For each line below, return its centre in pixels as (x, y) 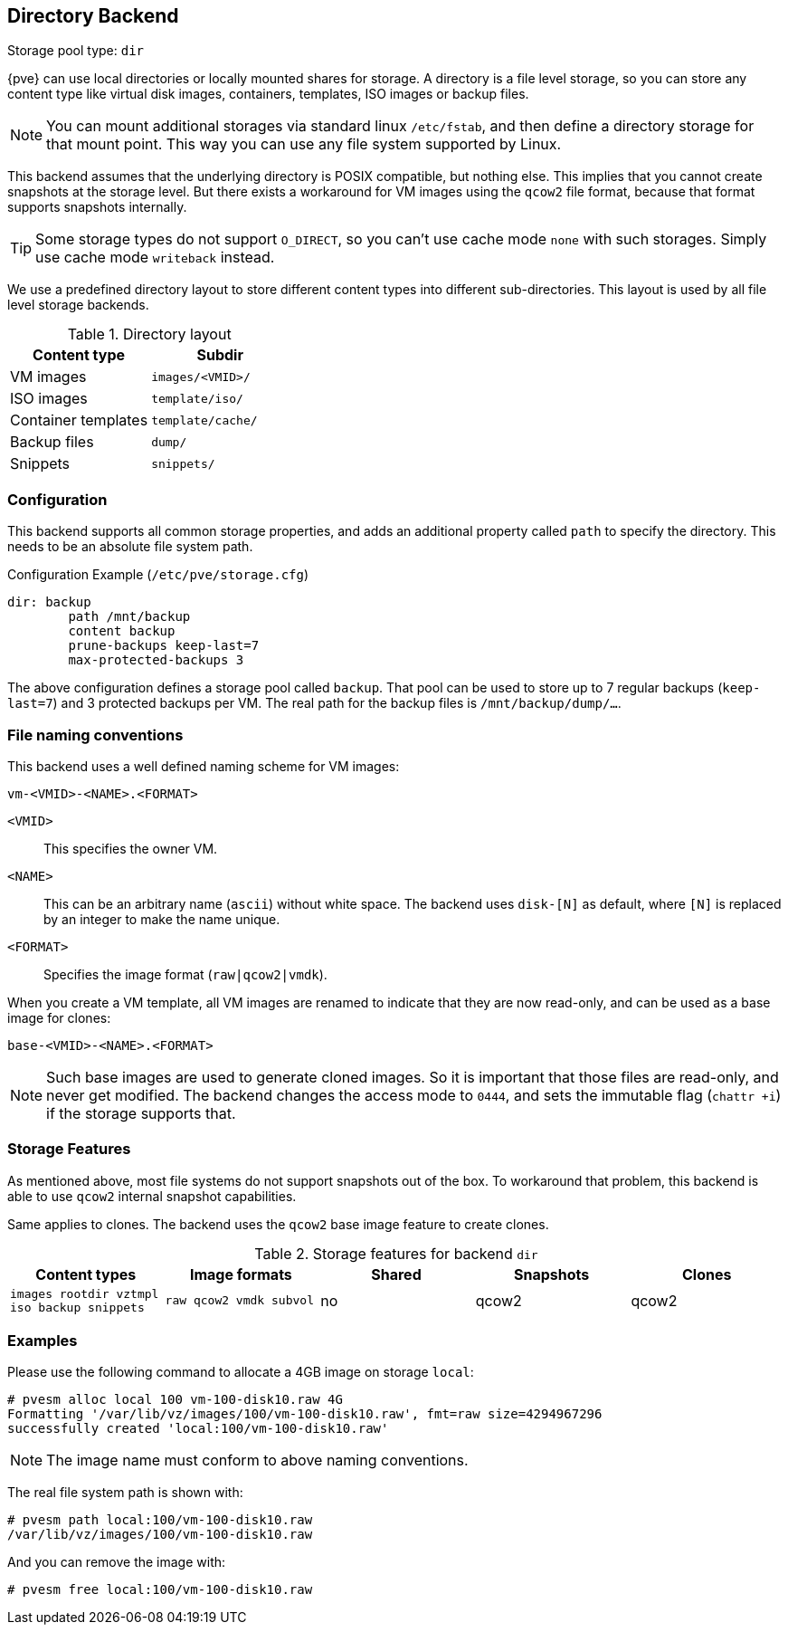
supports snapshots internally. (97, 207)
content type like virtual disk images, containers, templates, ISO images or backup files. (268, 94)
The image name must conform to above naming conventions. (257, 1460)
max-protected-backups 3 (156, 660)
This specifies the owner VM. (131, 848)
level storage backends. (78, 305)
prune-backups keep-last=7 (164, 646)
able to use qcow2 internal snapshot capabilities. (152, 1196)
